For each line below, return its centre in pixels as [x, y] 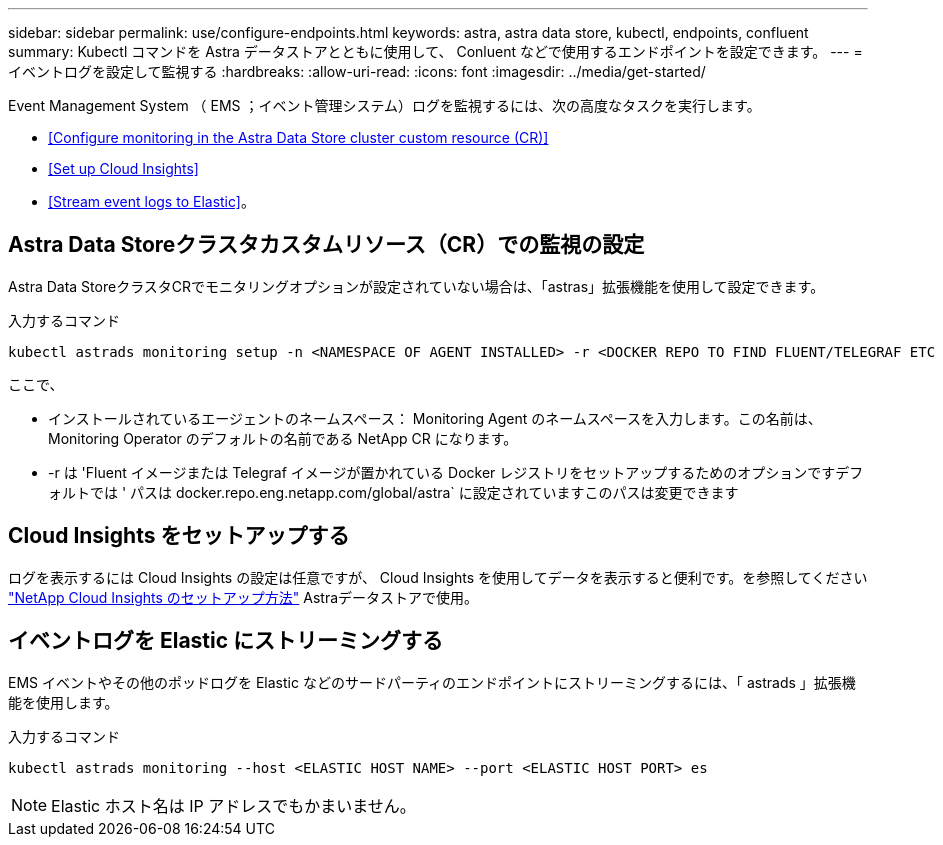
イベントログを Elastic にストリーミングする [226, 641]
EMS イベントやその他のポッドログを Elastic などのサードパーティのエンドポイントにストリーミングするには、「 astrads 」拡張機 [432, 682]
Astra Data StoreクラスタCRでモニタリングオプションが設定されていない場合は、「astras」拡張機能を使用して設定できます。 [416, 286]
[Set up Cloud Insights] [123, 168]
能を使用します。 [63, 702]
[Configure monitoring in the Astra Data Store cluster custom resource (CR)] [298, 137]
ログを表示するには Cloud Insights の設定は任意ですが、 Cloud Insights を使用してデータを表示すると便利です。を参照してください [438, 577]
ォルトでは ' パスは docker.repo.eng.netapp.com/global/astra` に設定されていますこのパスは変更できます [393, 492]
